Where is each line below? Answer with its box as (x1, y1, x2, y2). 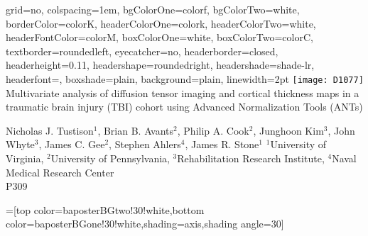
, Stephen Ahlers (109, 137, 181, 152)
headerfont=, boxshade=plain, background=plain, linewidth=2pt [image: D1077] (6, 71, 364, 86)
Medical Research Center (6, 164, 114, 179)
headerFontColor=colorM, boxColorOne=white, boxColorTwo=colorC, (6, 30, 313, 45)
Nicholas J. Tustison (6, 123, 94, 137)
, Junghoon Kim (253, 123, 324, 137)
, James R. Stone (185, 137, 259, 152)
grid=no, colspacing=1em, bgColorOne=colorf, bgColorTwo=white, (6, 2, 300, 16)
